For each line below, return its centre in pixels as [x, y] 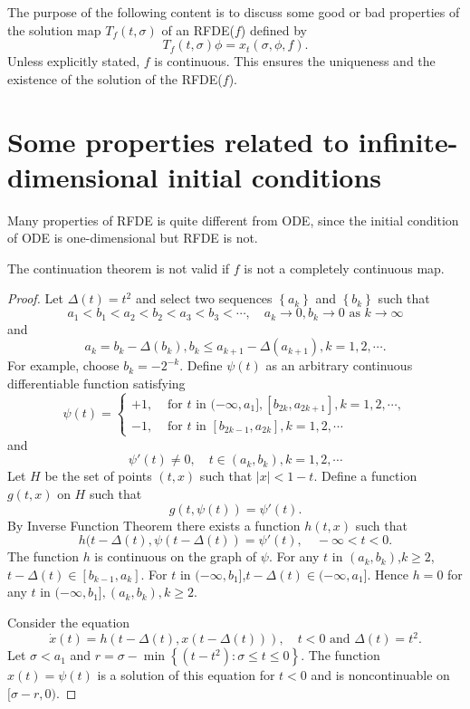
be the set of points [98, 476]
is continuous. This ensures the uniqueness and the [295, 61]
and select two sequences [204, 298]
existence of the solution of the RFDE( [115, 78]
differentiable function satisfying [96, 383]
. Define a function [365, 476]
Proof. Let [35, 298]
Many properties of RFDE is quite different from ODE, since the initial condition [233, 220]
